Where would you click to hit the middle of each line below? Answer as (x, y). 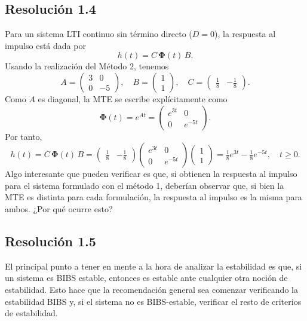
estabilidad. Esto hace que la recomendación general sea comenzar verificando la (151, 289)
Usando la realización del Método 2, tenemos (87, 66)
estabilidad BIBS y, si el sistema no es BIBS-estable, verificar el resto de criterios (153, 301)
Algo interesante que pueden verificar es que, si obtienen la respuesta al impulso (151, 174)
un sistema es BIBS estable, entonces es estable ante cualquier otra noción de (146, 278)
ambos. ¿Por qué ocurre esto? (59, 208)
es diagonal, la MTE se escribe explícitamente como (133, 98)
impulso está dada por (45, 45)
